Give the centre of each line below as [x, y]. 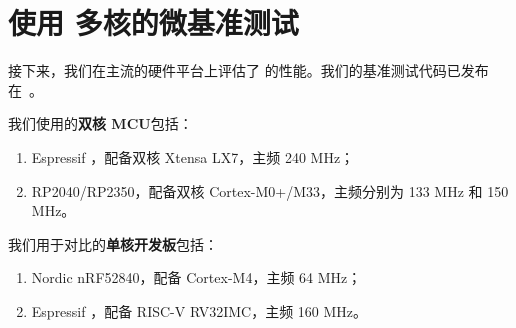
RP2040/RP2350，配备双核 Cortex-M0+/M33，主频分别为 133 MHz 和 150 [270, 190]
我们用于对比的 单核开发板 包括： [113, 243]
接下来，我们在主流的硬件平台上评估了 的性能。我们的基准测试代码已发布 [248, 70]
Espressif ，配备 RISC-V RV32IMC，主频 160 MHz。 [199, 310]
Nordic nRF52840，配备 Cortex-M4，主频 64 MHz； [196, 277]
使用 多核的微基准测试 [153, 22]
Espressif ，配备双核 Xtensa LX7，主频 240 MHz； [193, 156]
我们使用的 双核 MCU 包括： [100, 123]
